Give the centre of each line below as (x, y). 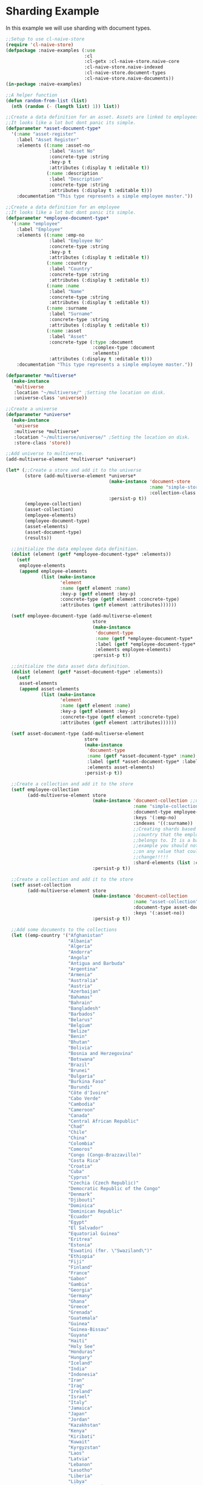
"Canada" (79, 1116)
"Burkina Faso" (87, 1082)
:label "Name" (67, 291)
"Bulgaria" (82, 1076)
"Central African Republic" (103, 1121)
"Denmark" (81, 1194)
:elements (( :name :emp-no (51, 235)
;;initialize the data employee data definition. (75, 549)
